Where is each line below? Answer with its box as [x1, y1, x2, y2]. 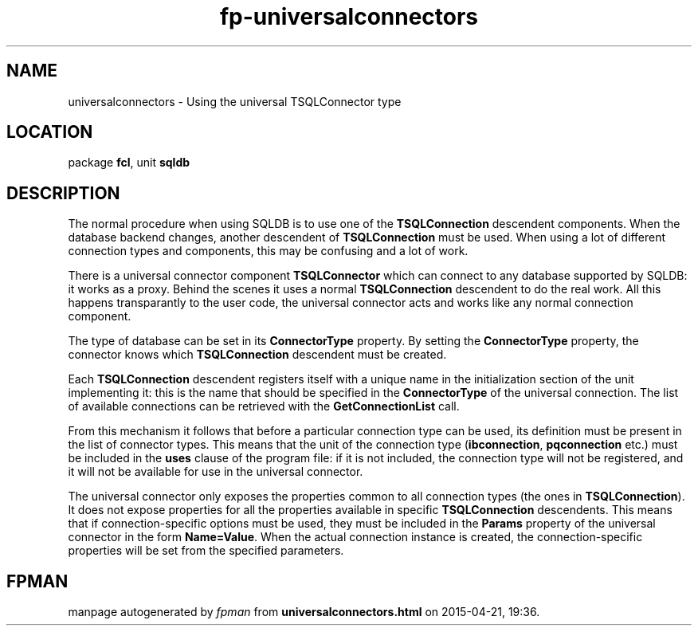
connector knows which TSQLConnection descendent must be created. [68, 347, 447, 362]
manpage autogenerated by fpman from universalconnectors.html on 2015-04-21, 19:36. [68, 605, 540, 619]
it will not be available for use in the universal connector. [68, 465, 363, 479]
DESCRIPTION [6, 183, 120, 203]
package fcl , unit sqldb [68, 155, 190, 170]
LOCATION [6, 122, 93, 143]
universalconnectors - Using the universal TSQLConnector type [68, 94, 402, 108]
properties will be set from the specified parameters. [68, 544, 344, 558]
